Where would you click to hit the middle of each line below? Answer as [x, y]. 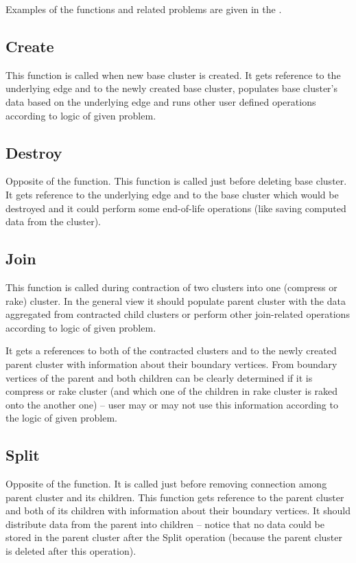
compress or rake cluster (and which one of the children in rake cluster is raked [172, 391]
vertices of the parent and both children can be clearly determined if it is [159, 377]
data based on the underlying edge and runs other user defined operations [161, 101]
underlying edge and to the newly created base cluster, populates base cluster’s [171, 88]
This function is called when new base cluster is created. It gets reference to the [173, 74]
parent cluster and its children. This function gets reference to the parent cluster [175, 497]
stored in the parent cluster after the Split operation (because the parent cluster [174, 537]
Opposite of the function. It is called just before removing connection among [166, 484]
